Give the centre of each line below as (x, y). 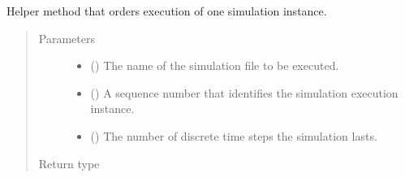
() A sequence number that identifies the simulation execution (244, 92)
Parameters (67, 38)
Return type (69, 163)
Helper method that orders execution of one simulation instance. (167, 11)
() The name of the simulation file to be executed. (215, 65)
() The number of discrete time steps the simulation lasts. (234, 135)
